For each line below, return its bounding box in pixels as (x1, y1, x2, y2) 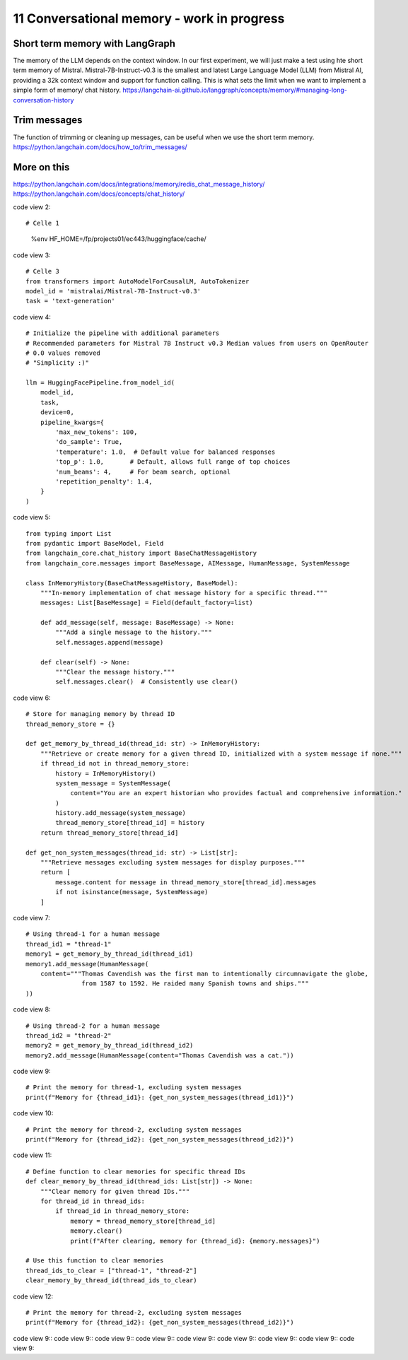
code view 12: (13, 1292, 53, 1301)
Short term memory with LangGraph (13, 37, 176, 49)
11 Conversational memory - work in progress (13, 11, 285, 26)
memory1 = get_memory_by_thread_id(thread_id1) (25, 950, 194, 958)
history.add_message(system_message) (55, 809, 187, 817)
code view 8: (13, 1005, 51, 1014)
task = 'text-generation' (25, 297, 116, 305)
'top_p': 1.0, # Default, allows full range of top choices (55, 458, 291, 466)
